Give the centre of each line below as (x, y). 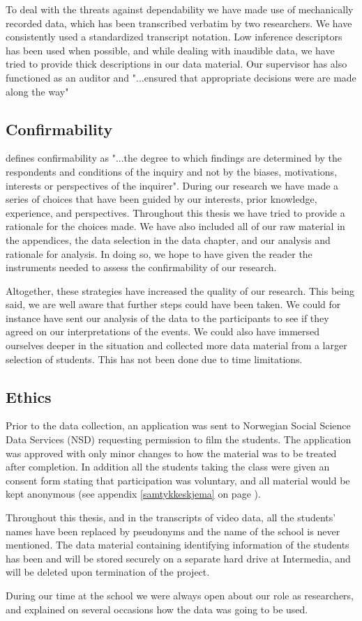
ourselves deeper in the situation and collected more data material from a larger (176, 345)
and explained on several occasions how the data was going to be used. (157, 609)
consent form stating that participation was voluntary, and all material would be (178, 480)
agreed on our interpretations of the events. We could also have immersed (163, 331)
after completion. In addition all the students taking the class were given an (168, 467)
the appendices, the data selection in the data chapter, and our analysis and (168, 239)
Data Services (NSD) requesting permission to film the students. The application (179, 439)
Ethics (29, 396)
